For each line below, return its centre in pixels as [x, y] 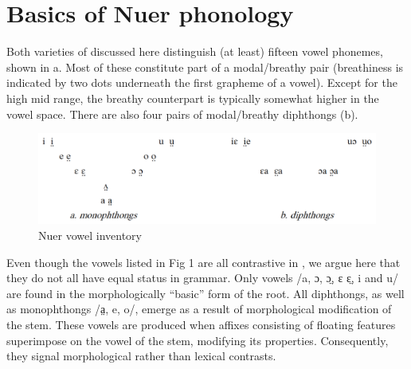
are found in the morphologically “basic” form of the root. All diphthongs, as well [205, 293]
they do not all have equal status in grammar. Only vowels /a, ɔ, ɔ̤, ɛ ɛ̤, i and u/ [202, 278]
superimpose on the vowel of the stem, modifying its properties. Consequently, [198, 340]
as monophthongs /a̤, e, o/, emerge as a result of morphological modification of [199, 309]
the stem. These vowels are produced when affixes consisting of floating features [201, 324]
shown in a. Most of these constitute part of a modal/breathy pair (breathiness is [205, 67]
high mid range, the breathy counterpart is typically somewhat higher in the [193, 98]
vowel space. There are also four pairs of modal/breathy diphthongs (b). [182, 114]
